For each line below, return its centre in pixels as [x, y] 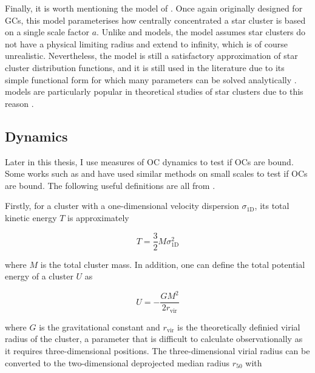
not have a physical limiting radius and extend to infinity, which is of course [146, 43]
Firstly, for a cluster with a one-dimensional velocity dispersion [122, 206]
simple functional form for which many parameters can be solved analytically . [151, 79]
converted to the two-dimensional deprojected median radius [117, 362]
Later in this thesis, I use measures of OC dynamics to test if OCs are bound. [149, 161]
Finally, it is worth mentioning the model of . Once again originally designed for [154, 8]
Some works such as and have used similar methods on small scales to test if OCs [156, 173]
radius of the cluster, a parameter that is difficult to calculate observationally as [154, 339]
